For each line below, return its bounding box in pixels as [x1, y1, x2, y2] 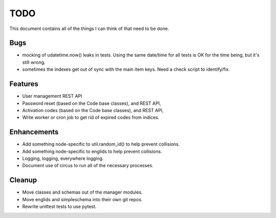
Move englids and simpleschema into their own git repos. [22, 196, 143, 202]
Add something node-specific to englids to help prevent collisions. [22, 148, 162, 154]
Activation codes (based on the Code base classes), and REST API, [22, 107, 164, 113]
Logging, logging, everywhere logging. [22, 155, 104, 161]
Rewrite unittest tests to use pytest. [22, 204, 97, 210]
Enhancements [9, 128, 59, 137]
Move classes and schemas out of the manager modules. [22, 189, 143, 196]
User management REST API [22, 93, 83, 99]
